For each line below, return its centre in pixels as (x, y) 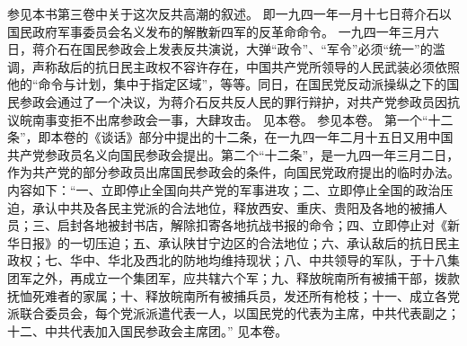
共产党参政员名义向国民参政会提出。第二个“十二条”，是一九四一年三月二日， (233, 154)
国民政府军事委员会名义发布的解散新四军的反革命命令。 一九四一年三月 (217, 31)
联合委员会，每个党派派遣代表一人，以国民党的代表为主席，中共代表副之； (239, 313)
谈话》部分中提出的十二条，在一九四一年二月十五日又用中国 (277, 137)
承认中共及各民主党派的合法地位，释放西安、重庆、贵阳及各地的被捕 (233, 207)
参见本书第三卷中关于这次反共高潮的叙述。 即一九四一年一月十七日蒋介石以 (229, 13)
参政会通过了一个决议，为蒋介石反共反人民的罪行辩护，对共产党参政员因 (233, 101)
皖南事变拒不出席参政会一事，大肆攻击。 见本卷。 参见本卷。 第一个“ (224, 119)
